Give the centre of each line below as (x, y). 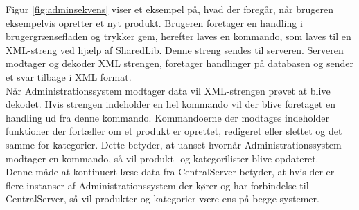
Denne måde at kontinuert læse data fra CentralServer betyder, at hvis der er (170, 172)
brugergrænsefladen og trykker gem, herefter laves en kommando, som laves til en (178, 36)
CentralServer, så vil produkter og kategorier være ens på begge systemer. (163, 199)
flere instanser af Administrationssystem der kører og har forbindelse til (157, 185)
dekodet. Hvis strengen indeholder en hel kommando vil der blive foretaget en (170, 104)
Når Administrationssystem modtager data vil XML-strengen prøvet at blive (168, 90)
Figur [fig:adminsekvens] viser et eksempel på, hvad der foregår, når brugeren (169, 9)
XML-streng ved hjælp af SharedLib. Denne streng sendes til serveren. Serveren (175, 49)
